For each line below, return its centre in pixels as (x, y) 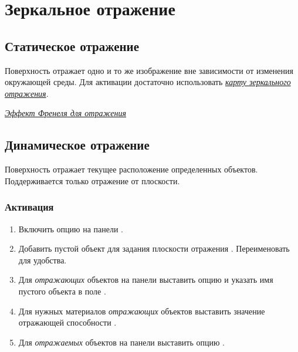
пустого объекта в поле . (62, 291)
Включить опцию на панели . (71, 229)
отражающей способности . (67, 322)
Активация (29, 207)
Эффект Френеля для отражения (65, 113)
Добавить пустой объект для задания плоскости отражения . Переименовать (154, 248)
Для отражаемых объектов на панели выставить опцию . (122, 342)
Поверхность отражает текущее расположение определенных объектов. (131, 169)
